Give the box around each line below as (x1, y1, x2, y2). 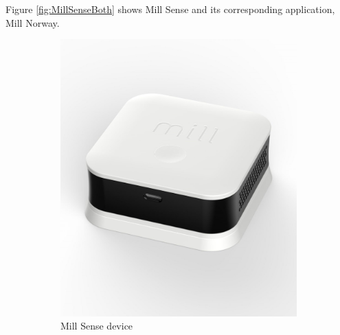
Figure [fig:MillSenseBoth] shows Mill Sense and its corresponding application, (5, 2, 335, 16)
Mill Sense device (60, 319, 133, 333)
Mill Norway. (5, 15, 60, 30)
